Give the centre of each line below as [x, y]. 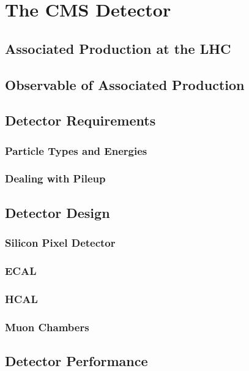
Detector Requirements [80, 120]
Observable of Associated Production [125, 84]
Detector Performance [76, 360]
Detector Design [58, 212]
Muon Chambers [47, 327]
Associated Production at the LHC [118, 48]
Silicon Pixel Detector [60, 243]
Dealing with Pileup [55, 178]
